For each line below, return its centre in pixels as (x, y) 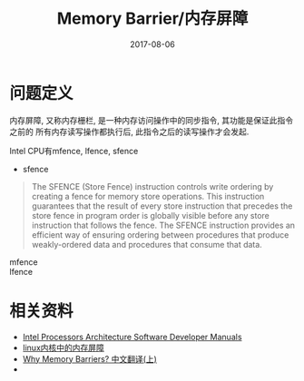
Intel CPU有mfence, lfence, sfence (74, 151)
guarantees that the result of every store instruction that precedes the (162, 206)
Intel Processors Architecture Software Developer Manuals (132, 337)
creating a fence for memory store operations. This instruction (148, 196)
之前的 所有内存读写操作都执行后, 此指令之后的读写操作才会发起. (129, 132)
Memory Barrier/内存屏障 (152, 19)
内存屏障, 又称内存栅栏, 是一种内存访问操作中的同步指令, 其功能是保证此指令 (151, 120)
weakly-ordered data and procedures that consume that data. (147, 244)
